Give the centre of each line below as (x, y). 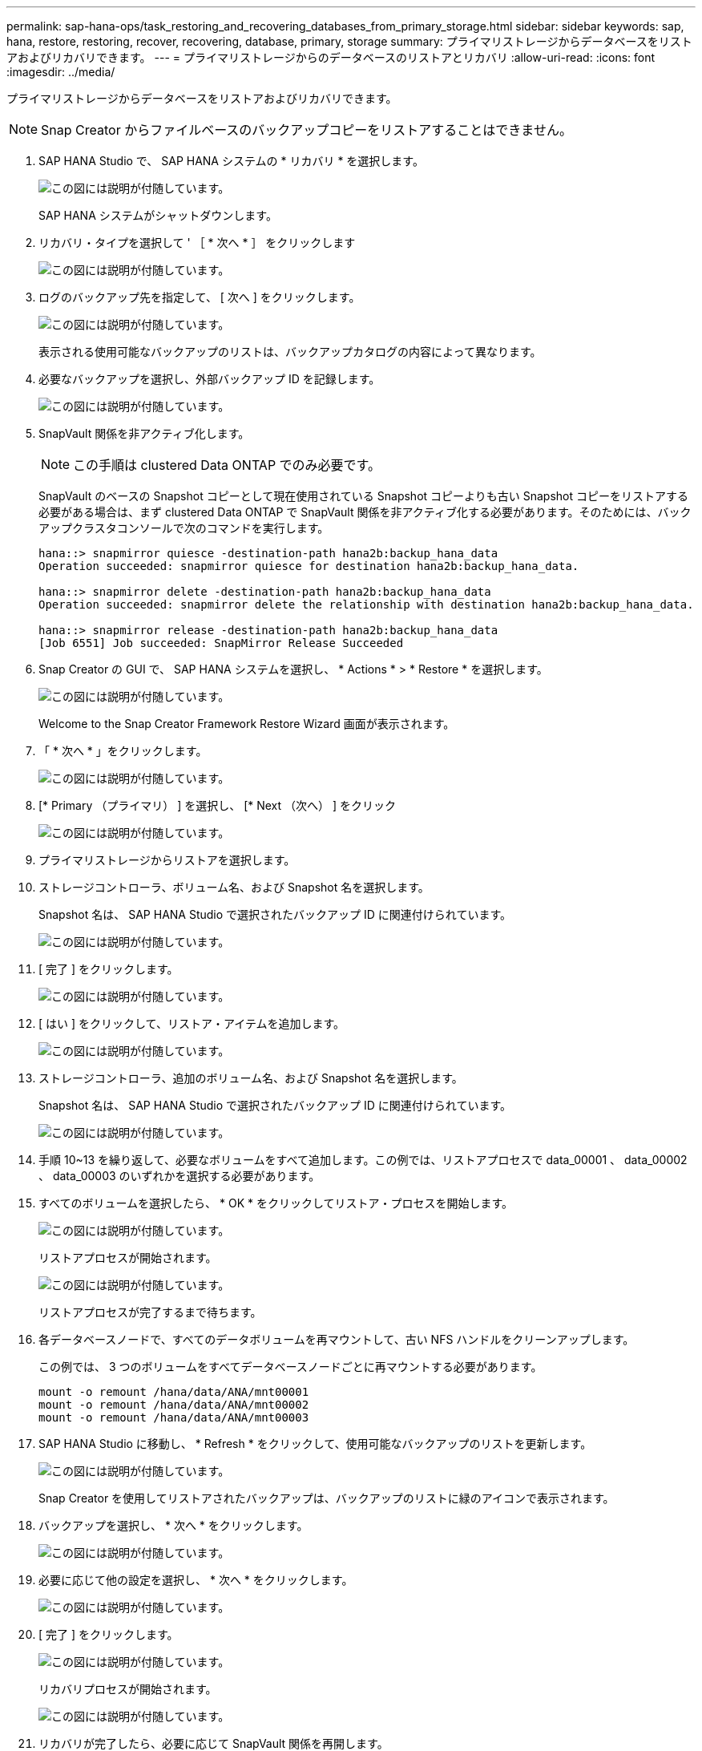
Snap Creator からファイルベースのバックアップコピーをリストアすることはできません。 (307, 130)
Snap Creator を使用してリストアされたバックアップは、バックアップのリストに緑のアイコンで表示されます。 (327, 1498)
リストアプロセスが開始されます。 (128, 1258)
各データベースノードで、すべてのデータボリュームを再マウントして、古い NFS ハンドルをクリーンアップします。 (337, 1339)
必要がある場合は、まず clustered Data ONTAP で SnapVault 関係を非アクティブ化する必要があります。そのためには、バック (365, 512)
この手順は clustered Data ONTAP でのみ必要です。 (227, 465)
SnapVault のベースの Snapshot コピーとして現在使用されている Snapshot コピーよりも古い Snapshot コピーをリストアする (363, 496)
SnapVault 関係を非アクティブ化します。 (144, 433)
